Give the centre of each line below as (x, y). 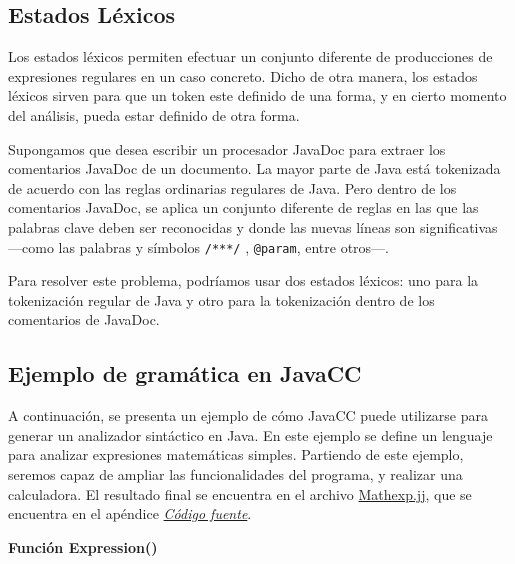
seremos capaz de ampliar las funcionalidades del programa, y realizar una (235, 473)
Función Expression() (83, 546)
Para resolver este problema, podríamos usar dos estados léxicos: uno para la (243, 280)
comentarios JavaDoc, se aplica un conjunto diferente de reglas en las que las (243, 207)
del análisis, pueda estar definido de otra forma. (154, 114)
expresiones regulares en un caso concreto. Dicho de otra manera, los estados (243, 75)
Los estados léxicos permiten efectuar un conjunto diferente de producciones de (250, 56)
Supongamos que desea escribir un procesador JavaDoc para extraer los (227, 148)
